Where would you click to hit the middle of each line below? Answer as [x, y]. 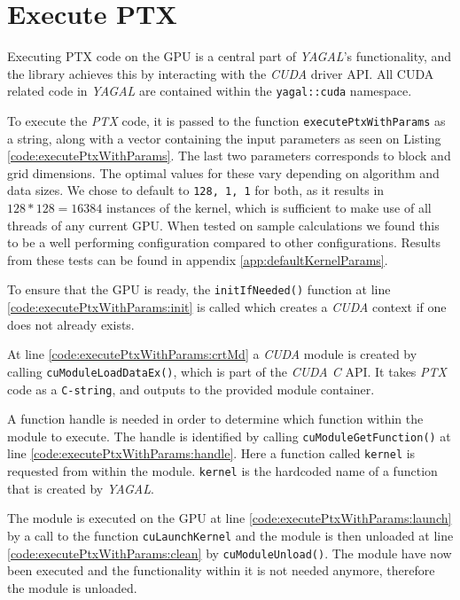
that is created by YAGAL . [81, 488]
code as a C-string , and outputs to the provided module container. [191, 389]
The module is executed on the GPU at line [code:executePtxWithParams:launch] [230, 518]
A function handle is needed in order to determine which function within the [215, 419]
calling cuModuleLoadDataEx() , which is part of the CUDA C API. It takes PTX [227, 371]
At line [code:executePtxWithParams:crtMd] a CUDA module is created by [212, 354]
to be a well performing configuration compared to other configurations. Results [224, 242]
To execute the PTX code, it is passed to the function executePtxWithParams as [226, 120]
